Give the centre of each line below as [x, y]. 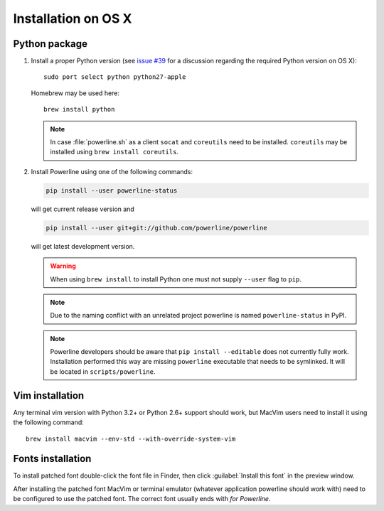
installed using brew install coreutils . [114, 152]
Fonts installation [52, 459]
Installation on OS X [73, 18]
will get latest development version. [83, 246]
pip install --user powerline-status [112, 190]
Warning [63, 266]
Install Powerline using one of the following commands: [112, 171]
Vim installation [49, 396]
